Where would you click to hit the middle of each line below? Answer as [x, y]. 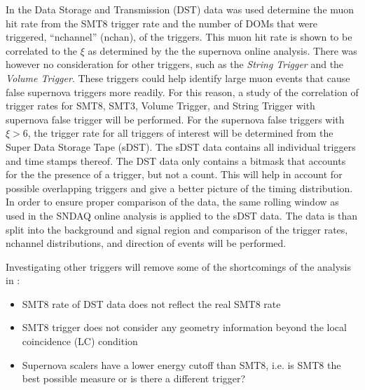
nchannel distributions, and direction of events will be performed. [146, 243]
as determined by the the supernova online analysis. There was [222, 50]
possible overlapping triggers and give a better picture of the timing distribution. [179, 188]
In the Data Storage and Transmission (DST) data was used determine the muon [180, 9]
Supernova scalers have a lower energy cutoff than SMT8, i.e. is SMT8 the [181, 364]
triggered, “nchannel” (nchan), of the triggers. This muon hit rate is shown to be [179, 37]
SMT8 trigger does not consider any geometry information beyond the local [184, 327]
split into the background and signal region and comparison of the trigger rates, [177, 229]
